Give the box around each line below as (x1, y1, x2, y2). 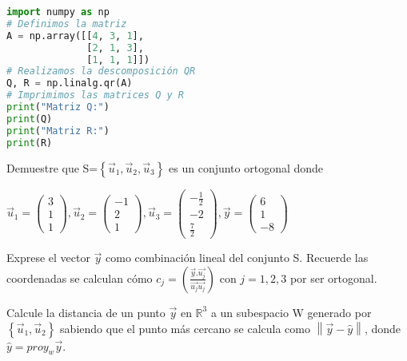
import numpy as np (6, 6, 110, 18)
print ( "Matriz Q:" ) (6, 101, 110, 113)
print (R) (6, 137, 53, 149)
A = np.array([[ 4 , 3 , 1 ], (6, 30, 144, 42)
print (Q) (6, 113, 53, 125)
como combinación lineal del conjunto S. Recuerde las (106, 249, 369, 266)
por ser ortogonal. (289, 269, 377, 286)
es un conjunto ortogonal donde (169, 159, 324, 176)
